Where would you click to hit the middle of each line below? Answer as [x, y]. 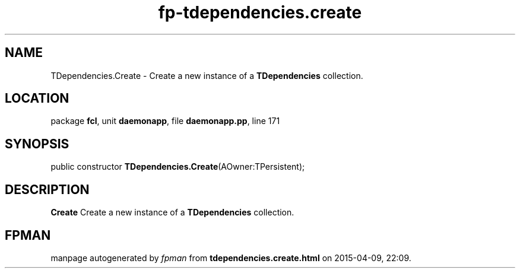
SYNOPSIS [37, 144]
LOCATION [37, 99]
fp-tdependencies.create [260, 12]
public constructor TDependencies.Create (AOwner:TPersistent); [178, 167]
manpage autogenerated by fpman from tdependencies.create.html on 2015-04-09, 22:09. [231, 258]
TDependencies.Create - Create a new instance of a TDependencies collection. [207, 75]
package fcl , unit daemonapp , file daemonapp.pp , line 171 [165, 121]
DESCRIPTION [47, 189]
